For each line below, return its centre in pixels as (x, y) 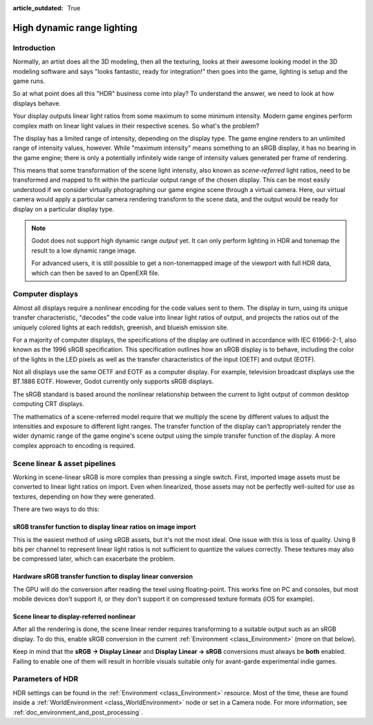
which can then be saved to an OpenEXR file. (96, 273)
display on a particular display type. (64, 209)
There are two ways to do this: (56, 509)
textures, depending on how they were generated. (84, 496)
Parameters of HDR (46, 679)
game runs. (29, 81)
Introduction (34, 48)
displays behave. (37, 103)
